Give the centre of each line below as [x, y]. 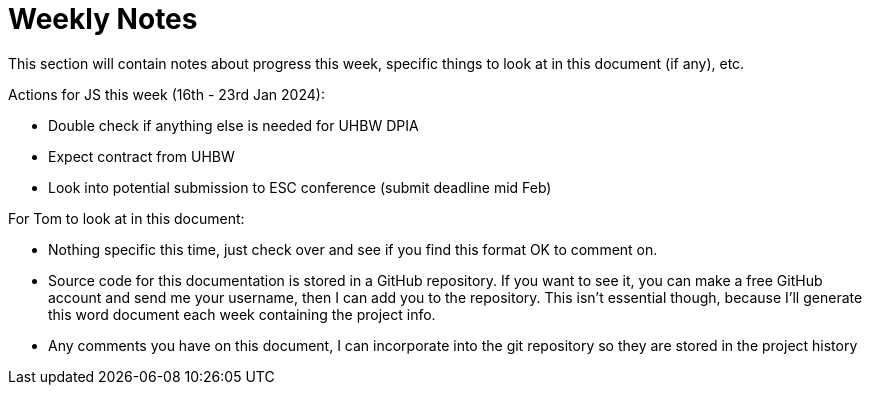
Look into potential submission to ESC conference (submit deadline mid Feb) [300, 187]
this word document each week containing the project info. [242, 314]
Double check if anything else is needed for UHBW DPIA [233, 125]
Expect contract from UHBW [141, 156]
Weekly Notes [103, 19]
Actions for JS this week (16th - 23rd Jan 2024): [166, 94]
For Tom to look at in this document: [126, 218]
